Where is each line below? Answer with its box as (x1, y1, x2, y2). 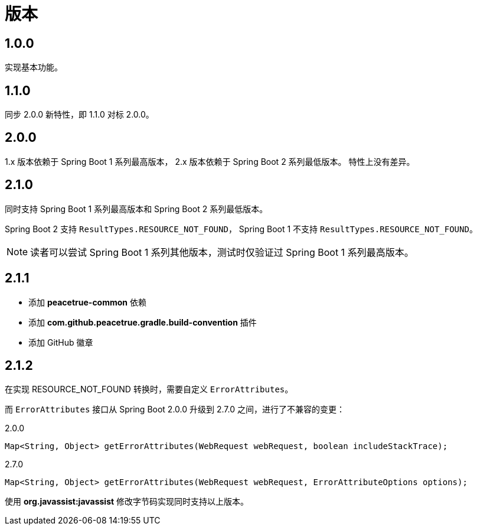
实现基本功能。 (5, 62, 63, 73)
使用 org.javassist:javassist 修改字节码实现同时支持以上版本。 (5, 496, 249, 507)
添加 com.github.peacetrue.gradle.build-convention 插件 (28, 317, 257, 327)
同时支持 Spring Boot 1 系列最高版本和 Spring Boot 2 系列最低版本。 (5, 203, 268, 214)
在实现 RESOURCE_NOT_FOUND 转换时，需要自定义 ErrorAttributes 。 (5, 384, 293, 395)
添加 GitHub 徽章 (28, 337, 93, 347)
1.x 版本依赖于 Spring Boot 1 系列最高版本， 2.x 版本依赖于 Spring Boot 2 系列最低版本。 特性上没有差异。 (5, 156, 415, 167)
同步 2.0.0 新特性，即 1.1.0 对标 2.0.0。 (5, 109, 154, 120)
